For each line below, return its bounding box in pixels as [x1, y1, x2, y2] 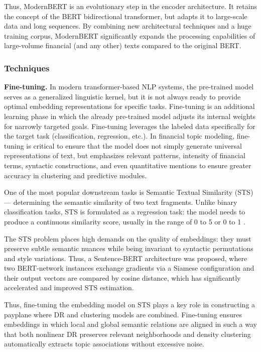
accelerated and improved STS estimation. [4, 282, 134, 293]
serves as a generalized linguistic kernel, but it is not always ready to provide [4, 91, 241, 101]
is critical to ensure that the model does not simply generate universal [26, 140, 242, 151]
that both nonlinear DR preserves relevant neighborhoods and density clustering [4, 328, 251, 339]
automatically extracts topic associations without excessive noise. [4, 338, 204, 349]
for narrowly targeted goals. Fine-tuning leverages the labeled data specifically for [4, 121, 255, 131]
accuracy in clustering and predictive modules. [4, 170, 147, 180]
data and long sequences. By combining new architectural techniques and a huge [4, 21, 251, 31]
